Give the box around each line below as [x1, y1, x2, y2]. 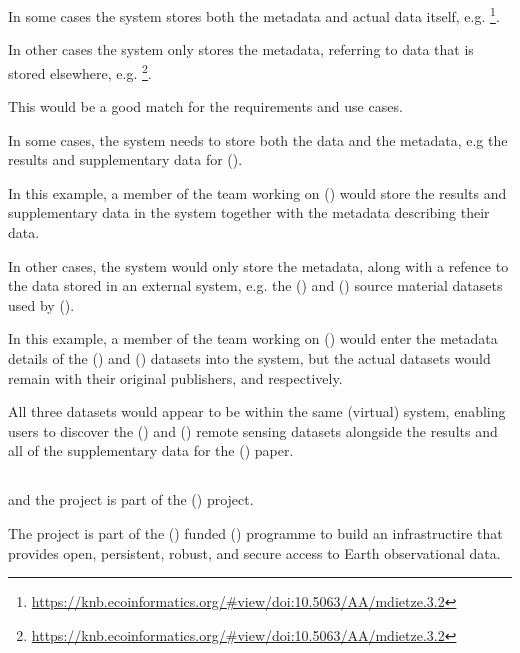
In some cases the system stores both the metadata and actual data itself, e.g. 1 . [8, 3, 500, 26]
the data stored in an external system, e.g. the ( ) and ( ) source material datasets [8, 275, 503, 296]
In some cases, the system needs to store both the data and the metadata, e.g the [8, 129, 508, 150]
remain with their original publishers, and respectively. [8, 367, 343, 388]
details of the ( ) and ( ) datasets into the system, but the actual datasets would [8, 348, 491, 369]
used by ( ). [8, 294, 75, 315]
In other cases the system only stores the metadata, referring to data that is [8, 39, 474, 60]
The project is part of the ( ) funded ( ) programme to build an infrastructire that [8, 522, 503, 543]
